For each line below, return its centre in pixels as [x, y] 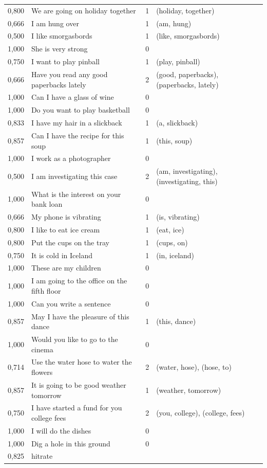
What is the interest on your [76, 194]
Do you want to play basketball [80, 110]
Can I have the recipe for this [78, 135]
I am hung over [55, 23]
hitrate [42, 456]
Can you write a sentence [71, 303]
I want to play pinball [65, 61]
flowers [42, 372]
